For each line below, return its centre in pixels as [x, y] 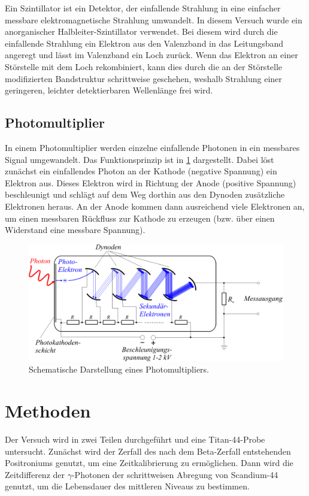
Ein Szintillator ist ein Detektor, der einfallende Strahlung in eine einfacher [143, 8]
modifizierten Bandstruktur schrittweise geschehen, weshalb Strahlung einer [143, 78]
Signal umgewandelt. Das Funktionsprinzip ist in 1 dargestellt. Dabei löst [140, 159]
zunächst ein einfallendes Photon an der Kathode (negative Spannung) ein [141, 171]
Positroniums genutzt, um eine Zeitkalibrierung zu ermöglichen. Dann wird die [149, 463]
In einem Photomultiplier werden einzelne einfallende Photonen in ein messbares [152, 147]
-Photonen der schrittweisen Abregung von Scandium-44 [175, 474]
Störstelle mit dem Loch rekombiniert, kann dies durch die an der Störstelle [144, 66]
